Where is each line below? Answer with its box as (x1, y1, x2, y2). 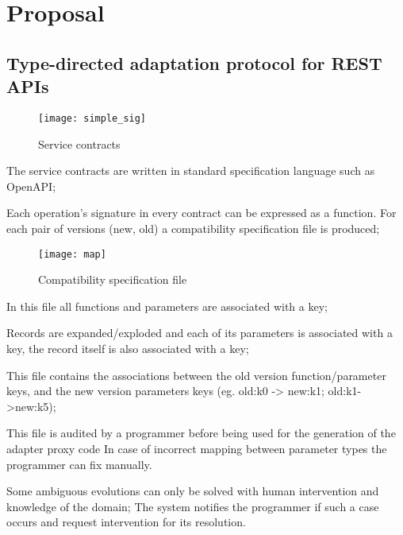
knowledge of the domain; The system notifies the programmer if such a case (6, 498, 379, 514)
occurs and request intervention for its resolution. (6, 514, 246, 530)
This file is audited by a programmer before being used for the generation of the (6, 425, 396, 441)
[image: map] (38, 248, 106, 260)
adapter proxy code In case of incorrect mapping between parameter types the (6, 440, 387, 456)
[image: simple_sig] (38, 112, 147, 124)
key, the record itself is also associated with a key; (6, 340, 249, 357)
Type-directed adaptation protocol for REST (6, 50, 382, 75)
